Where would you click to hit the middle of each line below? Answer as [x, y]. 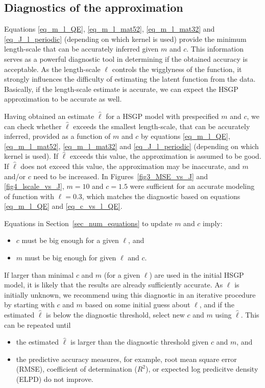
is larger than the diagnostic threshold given [140, 342]
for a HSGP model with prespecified [162, 116]
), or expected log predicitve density [202, 369]
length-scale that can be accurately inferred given [81, 49]
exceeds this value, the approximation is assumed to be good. [165, 156]
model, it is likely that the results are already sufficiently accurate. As [114, 285]
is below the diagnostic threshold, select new [115, 315]
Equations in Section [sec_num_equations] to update [88, 223]
